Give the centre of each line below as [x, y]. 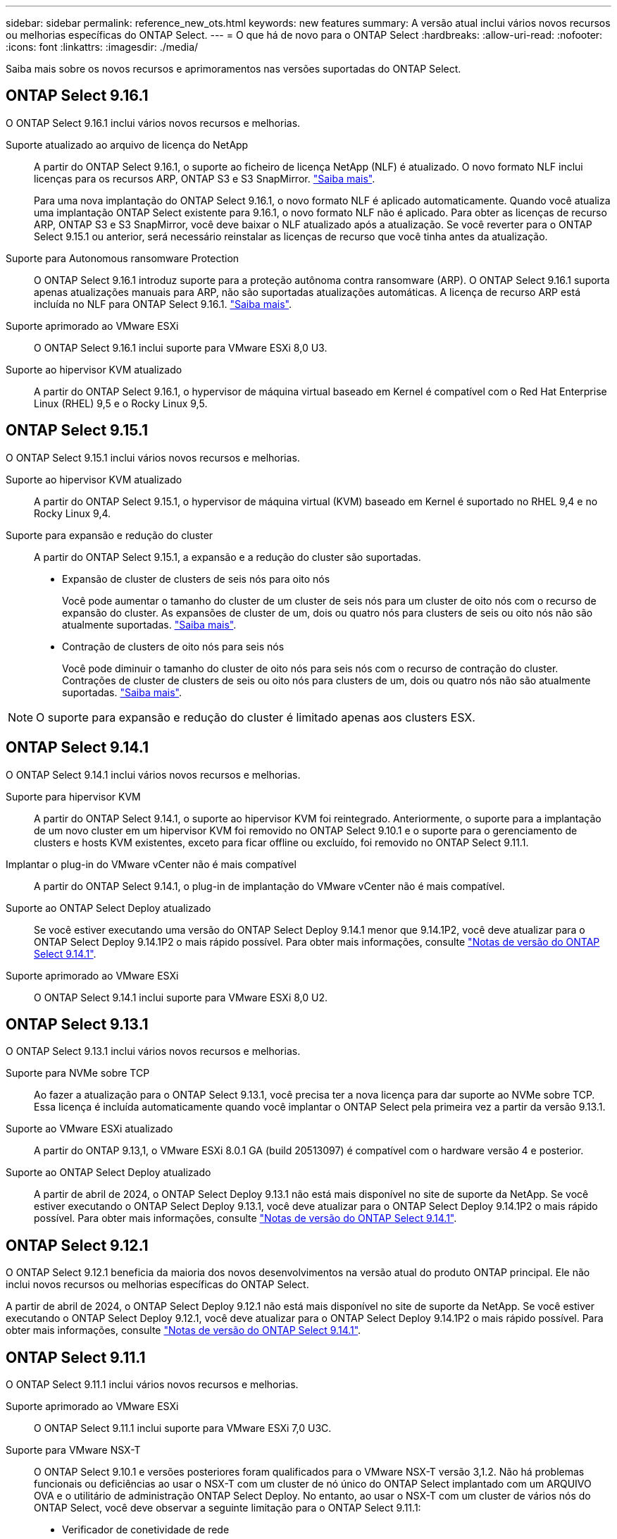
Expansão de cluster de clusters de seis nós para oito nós [196, 579]
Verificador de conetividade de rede [146, 1530]
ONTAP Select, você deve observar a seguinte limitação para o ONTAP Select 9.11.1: [228, 1508]
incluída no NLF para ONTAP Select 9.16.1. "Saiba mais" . [163, 304]
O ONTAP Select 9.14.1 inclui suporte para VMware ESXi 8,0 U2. [181, 997]
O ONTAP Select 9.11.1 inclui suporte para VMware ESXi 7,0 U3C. [183, 1428]
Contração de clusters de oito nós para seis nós [173, 646]
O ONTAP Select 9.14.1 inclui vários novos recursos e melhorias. [153, 774]
